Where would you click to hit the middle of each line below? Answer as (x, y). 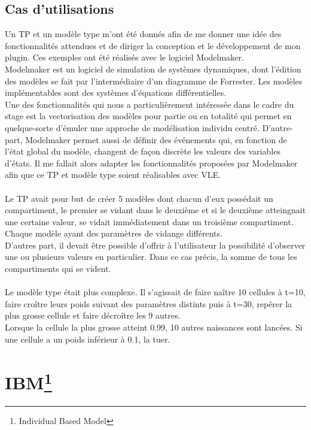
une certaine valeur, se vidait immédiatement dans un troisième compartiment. (149, 221)
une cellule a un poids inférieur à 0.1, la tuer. (88, 339)
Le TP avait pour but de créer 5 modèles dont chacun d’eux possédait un (139, 198)
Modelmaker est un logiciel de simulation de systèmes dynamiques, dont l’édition (153, 69)
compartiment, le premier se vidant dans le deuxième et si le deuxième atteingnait (155, 210)
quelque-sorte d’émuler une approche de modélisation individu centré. (132, 127)
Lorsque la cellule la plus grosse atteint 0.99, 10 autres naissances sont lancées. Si (154, 327)
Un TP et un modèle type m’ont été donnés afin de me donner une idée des (143, 34)
